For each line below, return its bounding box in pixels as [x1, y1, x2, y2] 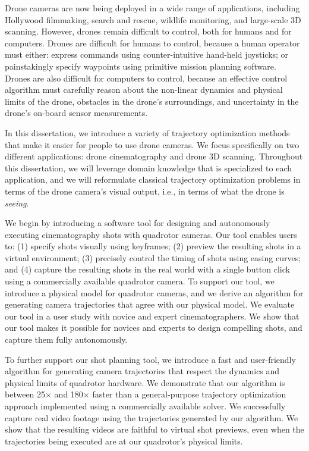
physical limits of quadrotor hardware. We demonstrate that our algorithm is [5, 376, 285, 389]
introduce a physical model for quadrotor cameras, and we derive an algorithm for [5, 286, 304, 299]
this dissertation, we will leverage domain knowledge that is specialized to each [5, 161, 292, 174]
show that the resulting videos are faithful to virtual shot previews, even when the [5, 423, 304, 436]
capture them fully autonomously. [5, 333, 128, 346]
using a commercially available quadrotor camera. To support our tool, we [5, 275, 275, 287]
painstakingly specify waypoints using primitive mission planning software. [5, 59, 276, 72]
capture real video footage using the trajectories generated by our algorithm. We [5, 411, 298, 424]
